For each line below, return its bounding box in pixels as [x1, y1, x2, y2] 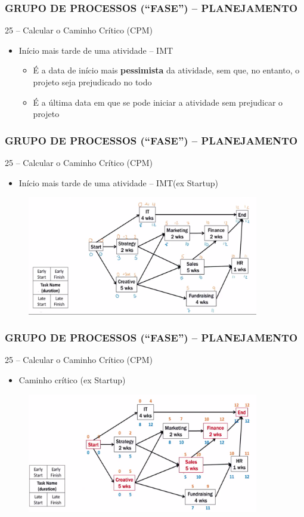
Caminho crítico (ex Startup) [18, 373, 126, 386]
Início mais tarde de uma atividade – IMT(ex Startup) [18, 176, 219, 189]
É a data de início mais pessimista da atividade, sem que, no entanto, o [33, 64, 300, 76]
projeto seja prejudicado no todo [33, 76, 152, 88]
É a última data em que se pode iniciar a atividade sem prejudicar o [33, 96, 283, 108]
